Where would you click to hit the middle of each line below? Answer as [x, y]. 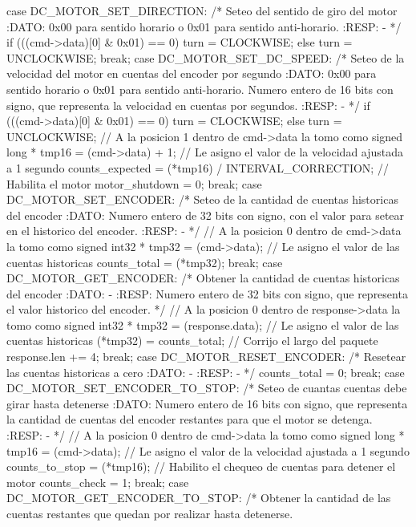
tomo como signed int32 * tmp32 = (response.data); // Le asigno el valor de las [203, 324]
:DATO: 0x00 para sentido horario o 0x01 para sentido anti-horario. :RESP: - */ [204, 26]
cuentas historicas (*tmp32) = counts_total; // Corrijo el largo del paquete [192, 341]
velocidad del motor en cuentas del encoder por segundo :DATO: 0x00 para [192, 73]
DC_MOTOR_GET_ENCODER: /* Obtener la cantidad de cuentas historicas [203, 278]
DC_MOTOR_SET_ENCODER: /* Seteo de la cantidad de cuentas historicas [202, 199]
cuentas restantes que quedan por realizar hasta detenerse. [150, 513]
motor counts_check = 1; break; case [98, 482]
